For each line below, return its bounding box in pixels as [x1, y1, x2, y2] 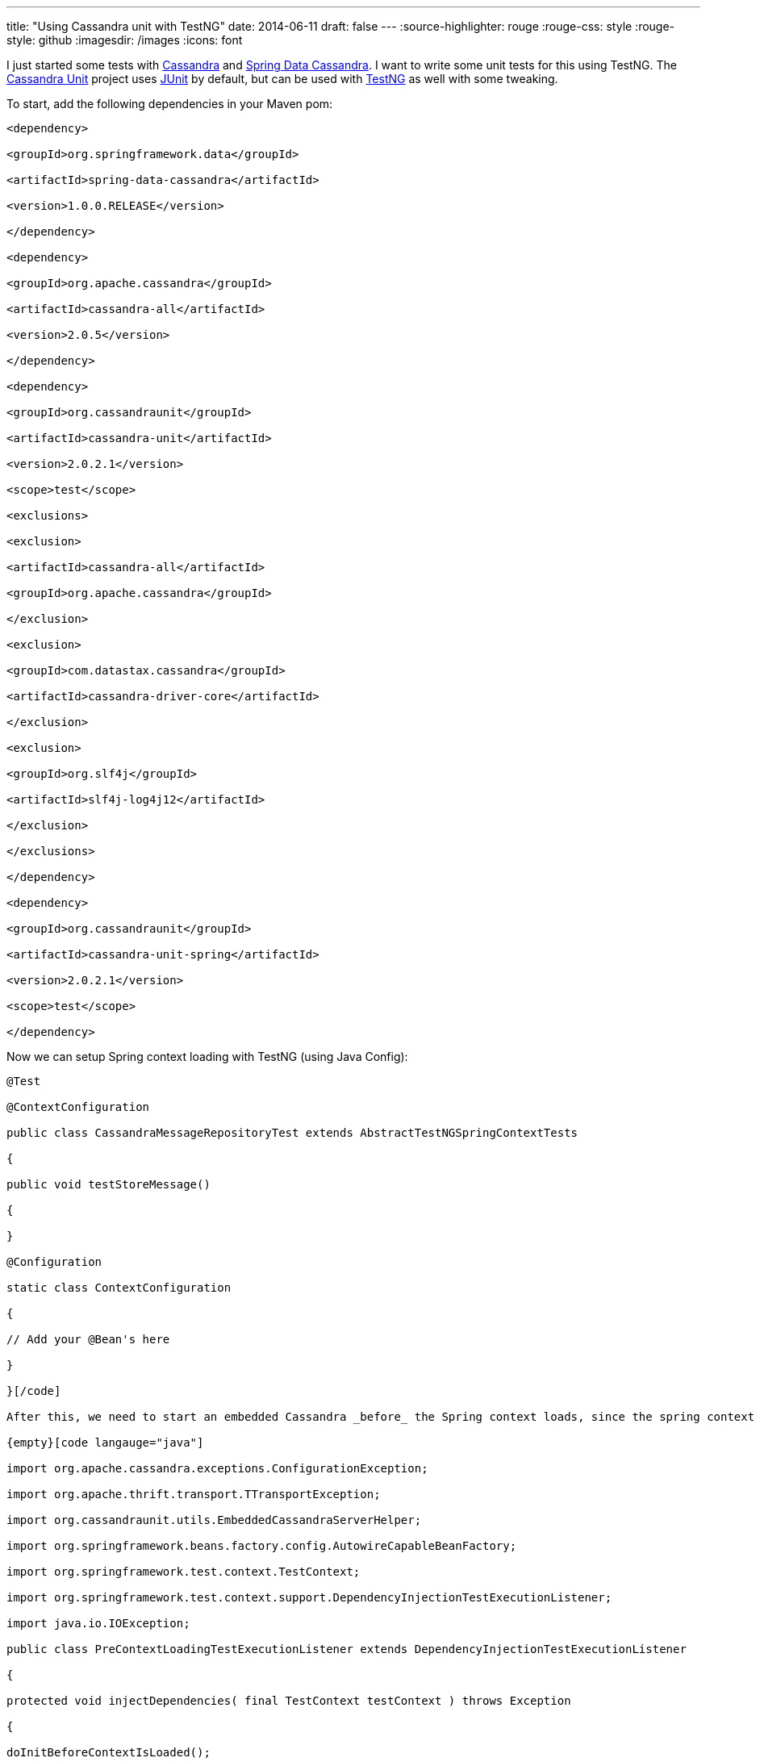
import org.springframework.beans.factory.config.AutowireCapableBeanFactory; [6, 1539, 517, 1552]
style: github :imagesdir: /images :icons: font [6, 33, 243, 47]
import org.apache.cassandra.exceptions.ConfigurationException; [6, 1462, 428, 1475]
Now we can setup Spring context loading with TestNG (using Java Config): [6, 1050, 408, 1063]
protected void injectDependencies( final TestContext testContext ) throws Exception [6, 1694, 571, 1707]
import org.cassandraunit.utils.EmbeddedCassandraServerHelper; [6, 1514, 422, 1526]
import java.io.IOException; [6, 1617, 190, 1630]
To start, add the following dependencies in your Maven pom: [6, 97, 333, 111]
